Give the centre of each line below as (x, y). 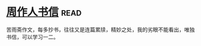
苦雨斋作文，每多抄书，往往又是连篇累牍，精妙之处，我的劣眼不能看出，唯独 (100, 29)
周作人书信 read (44, 12)
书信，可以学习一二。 (32, 37)
